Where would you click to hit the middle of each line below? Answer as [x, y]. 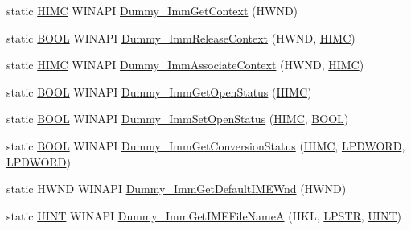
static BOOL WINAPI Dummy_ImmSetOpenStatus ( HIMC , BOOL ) [178, 119]
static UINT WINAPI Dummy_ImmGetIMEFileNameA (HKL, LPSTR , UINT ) [204, 215]
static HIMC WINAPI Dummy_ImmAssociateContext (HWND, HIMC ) [185, 65]
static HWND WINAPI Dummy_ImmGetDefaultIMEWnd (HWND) [177, 189]
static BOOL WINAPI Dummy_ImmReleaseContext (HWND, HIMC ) [181, 37]
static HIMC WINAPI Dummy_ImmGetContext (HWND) [152, 10]
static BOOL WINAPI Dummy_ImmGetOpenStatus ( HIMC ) [159, 91]
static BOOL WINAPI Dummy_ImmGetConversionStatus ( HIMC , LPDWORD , [206, 145]
